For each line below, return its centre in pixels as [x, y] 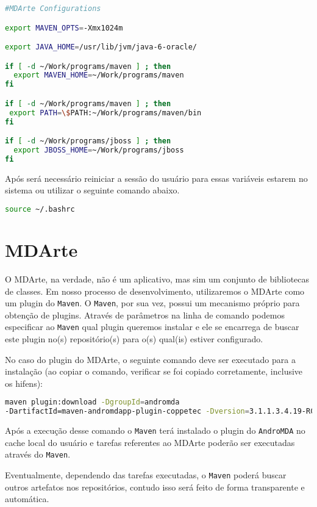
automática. [27, 499]
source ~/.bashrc [40, 209]
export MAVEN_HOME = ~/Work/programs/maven [99, 75]
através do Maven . [38, 454]
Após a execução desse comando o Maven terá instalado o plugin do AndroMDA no [155, 430]
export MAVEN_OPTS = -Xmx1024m [64, 28]
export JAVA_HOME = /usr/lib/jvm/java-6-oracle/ [101, 47]
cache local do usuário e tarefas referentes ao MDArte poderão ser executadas [150, 442]
